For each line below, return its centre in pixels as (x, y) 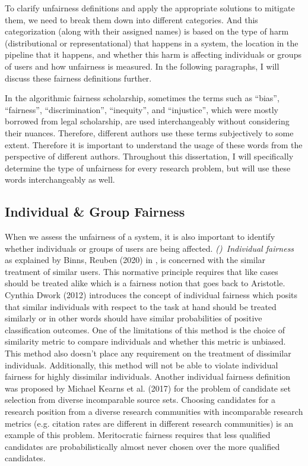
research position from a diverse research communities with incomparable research (154, 412)
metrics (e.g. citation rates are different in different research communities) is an (149, 423)
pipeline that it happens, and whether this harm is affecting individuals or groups (153, 54)
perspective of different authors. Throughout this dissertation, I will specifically (149, 156)
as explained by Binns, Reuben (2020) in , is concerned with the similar (135, 260)
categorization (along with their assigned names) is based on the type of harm (147, 31)
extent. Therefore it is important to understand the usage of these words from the (154, 144)
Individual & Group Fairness (95, 212)
